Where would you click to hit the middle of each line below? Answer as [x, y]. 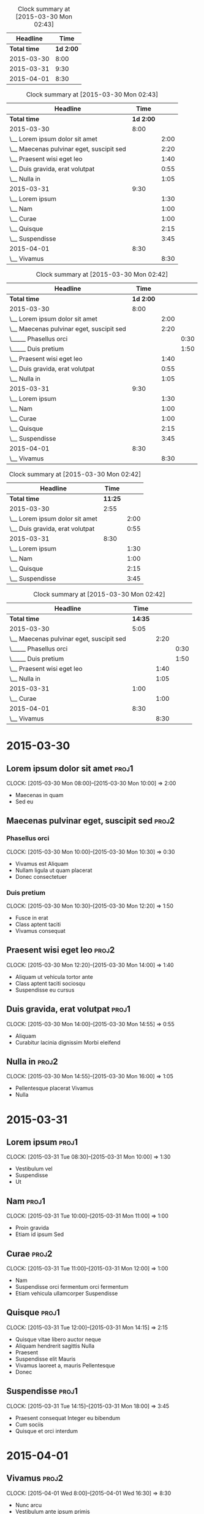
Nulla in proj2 [32, 1062]
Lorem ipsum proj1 [42, 1142]
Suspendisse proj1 [42, 1391]
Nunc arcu [28, 1505]
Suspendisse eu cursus [45, 990]
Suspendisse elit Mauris [45, 1359]
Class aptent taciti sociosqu [50, 983]
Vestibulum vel [34, 1169]
